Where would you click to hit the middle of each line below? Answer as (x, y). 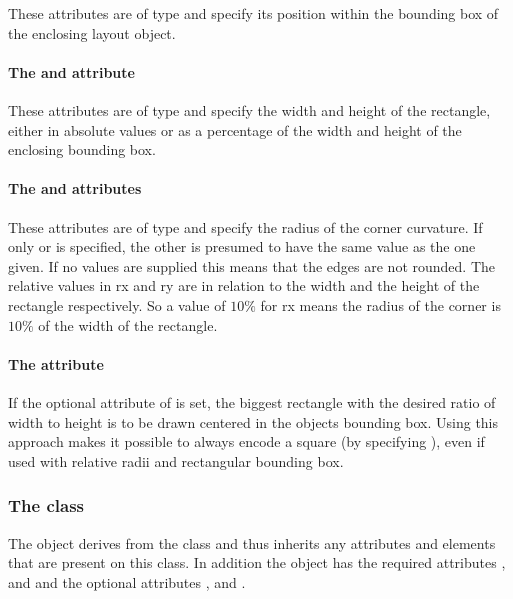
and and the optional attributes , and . (127, 581)
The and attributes (75, 188)
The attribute (56, 363)
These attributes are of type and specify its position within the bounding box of (253, 13)
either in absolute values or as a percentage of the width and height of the (235, 129)
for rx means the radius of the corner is (380, 304)
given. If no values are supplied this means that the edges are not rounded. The (251, 265)
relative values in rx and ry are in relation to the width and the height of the (244, 285)
